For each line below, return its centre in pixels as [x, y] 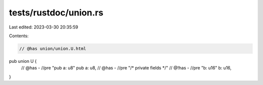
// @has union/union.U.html [53, 49]
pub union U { [23, 61]
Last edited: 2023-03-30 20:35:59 [44, 27]
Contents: [19, 36]
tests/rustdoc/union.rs [56, 13]
